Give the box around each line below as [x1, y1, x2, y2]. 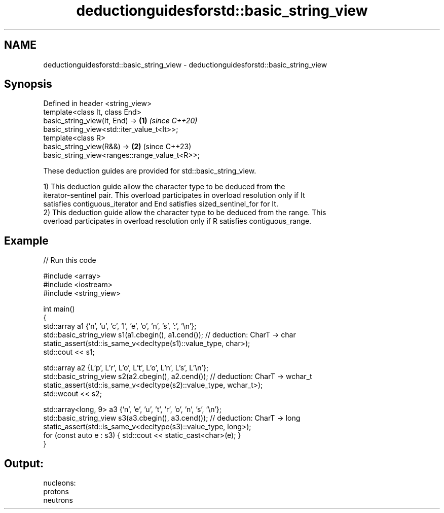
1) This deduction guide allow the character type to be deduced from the [43, 182, 285, 191]
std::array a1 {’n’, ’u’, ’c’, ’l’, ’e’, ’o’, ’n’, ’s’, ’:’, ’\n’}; [43, 322, 197, 331]
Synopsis [4, 78, 52, 91]
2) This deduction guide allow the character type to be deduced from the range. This [43, 208, 326, 217]
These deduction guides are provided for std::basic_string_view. [43, 166, 256, 176]
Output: [4, 457, 44, 470]
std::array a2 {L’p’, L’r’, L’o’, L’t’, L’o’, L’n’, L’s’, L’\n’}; [43, 363, 209, 372]
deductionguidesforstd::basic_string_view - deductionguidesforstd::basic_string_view [43, 60, 327, 69]
